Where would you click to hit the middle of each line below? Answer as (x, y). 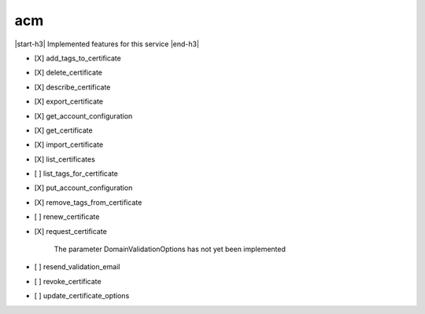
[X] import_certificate (69, 144)
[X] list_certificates (65, 159)
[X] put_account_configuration (83, 188)
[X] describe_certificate (72, 87)
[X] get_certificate (64, 130)
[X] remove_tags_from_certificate (88, 202)
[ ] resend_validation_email (77, 267)
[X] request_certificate (71, 231)
